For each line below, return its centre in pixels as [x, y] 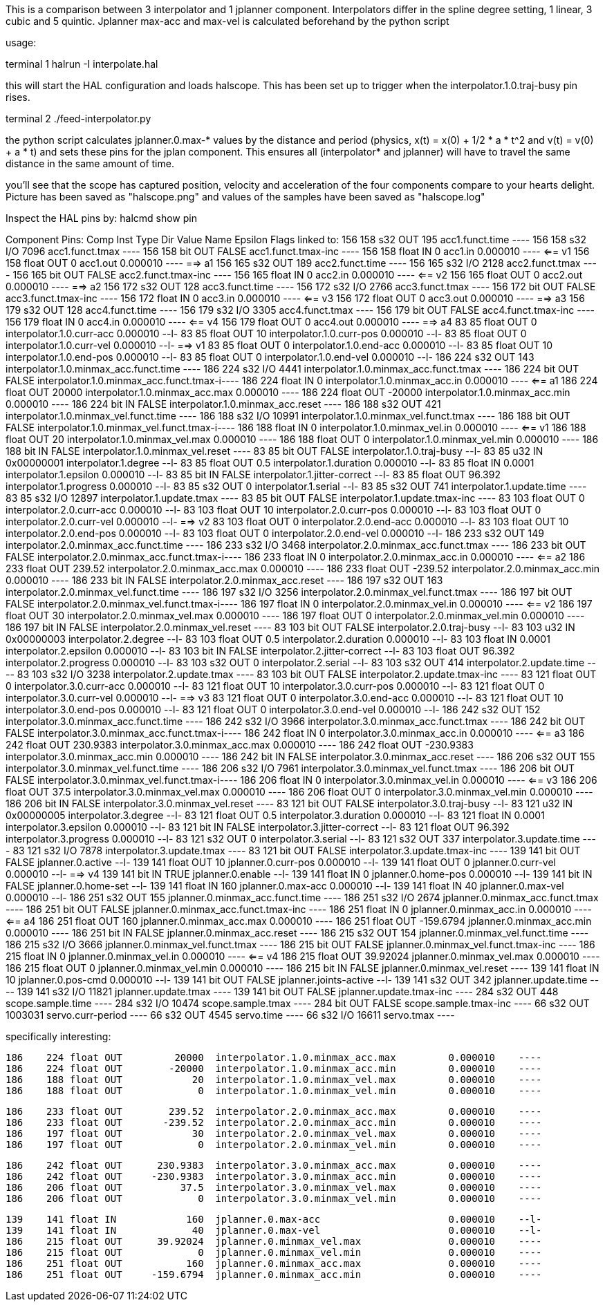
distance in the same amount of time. [90, 163]
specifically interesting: [58, 1036]
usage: [21, 43]
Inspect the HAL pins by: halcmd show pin [101, 218]
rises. [18, 97]
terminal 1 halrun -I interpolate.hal [82, 64]
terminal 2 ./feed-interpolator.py [78, 119]
